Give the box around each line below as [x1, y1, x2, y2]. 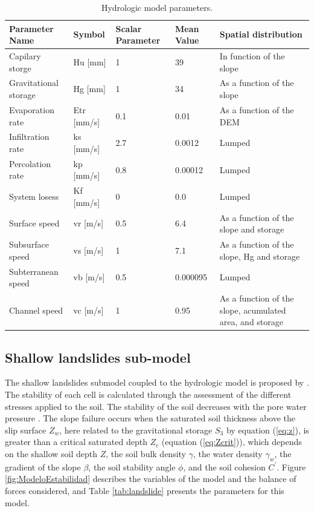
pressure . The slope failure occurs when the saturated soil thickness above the [5, 412, 296, 424]
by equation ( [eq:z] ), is [226, 423, 309, 436]
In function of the [219, 50, 285, 62]
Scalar [115, 22, 142, 35]
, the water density [193, 447, 263, 460]
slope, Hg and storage [219, 249, 300, 262]
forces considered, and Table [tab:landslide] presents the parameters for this [5, 484, 284, 496]
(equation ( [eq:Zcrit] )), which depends [161, 435, 302, 448]
